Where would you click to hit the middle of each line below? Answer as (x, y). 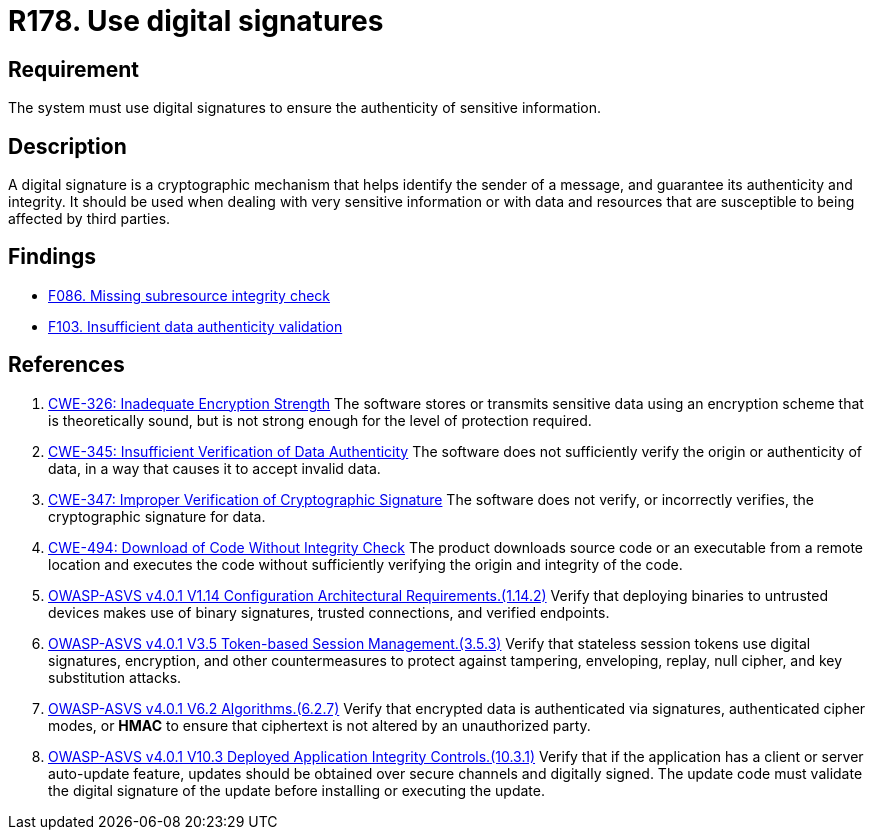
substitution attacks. (115, 677)
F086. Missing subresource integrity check (189, 295)
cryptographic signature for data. (157, 516)
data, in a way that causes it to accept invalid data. (214, 468)
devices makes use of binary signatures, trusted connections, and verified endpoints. (329, 612)
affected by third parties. (89, 219)
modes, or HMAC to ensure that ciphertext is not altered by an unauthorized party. (319, 725)
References (66, 365)
